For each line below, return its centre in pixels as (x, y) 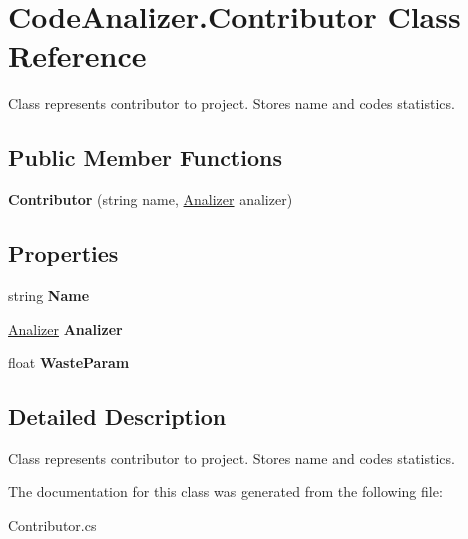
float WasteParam (69, 362)
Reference (77, 55)
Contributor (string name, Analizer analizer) (150, 199)
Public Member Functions (145, 157)
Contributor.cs (52, 525)
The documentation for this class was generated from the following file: (225, 491)
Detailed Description (117, 416)
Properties (63, 253)
